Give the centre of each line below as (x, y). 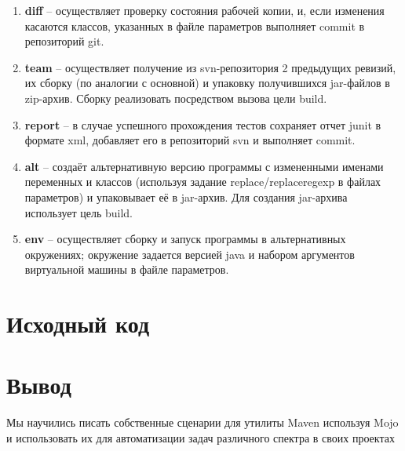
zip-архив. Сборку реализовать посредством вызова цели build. (176, 98)
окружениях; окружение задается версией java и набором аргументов (190, 254)
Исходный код (78, 324)
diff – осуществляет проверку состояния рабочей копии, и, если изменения (204, 10)
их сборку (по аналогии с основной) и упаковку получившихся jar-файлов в (207, 83)
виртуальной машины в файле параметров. (127, 269)
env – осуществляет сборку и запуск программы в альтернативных (185, 239)
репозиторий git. (64, 41)
